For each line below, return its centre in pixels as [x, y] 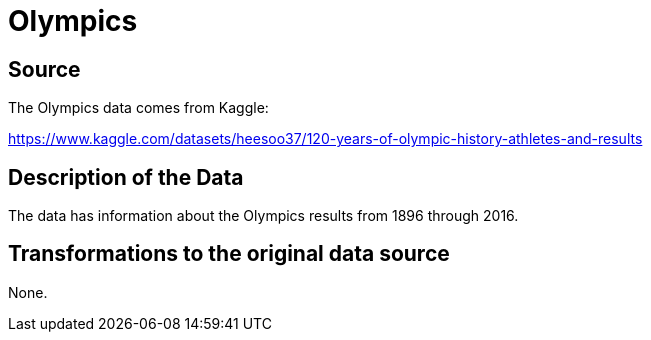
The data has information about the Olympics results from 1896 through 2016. [263, 216]
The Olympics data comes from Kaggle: [138, 108]
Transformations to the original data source [229, 254]
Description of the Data [126, 177]
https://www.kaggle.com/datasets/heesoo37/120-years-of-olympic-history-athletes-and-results [325, 139]
